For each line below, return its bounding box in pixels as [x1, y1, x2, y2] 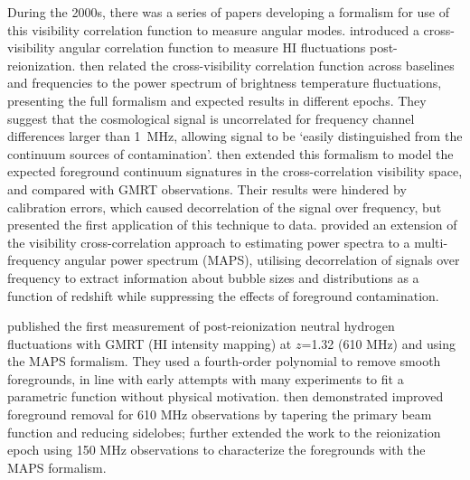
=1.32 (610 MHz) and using [301, 334, 456, 353]
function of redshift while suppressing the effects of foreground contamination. [7, 286, 439, 305]
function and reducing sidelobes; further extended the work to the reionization [7, 422, 441, 441]
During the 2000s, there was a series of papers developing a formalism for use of [7, 3, 449, 21]
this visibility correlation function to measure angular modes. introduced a [7, 20, 419, 39]
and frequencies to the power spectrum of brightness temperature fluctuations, [7, 73, 442, 92]
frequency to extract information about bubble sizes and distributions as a [7, 268, 419, 287]
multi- [414, 232, 448, 251]
